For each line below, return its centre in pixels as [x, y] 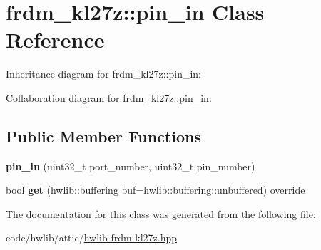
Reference [55, 40]
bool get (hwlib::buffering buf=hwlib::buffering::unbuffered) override [156, 190]
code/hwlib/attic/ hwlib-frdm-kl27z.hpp [92, 238]
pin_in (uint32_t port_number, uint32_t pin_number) [131, 166]
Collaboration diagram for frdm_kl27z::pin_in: [109, 97]
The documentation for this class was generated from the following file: [161, 213]
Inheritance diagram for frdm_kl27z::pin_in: [103, 74]
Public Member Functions [103, 136]
